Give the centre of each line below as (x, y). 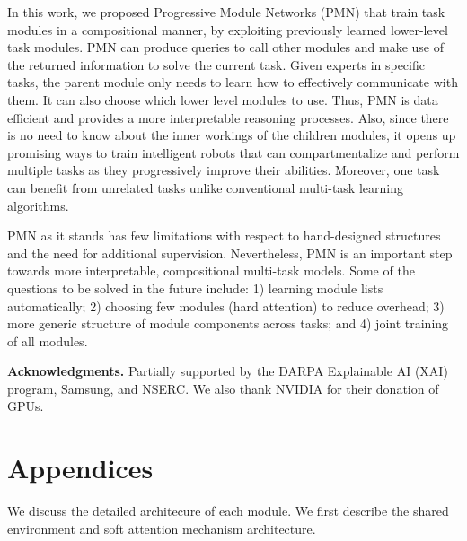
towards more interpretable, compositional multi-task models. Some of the (211, 270)
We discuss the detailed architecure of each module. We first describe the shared (228, 511)
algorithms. (38, 205)
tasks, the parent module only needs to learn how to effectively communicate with (233, 82)
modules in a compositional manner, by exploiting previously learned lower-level (228, 29)
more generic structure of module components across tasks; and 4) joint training (228, 323)
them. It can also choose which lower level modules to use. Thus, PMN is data (223, 99)
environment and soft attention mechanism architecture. (162, 528)
